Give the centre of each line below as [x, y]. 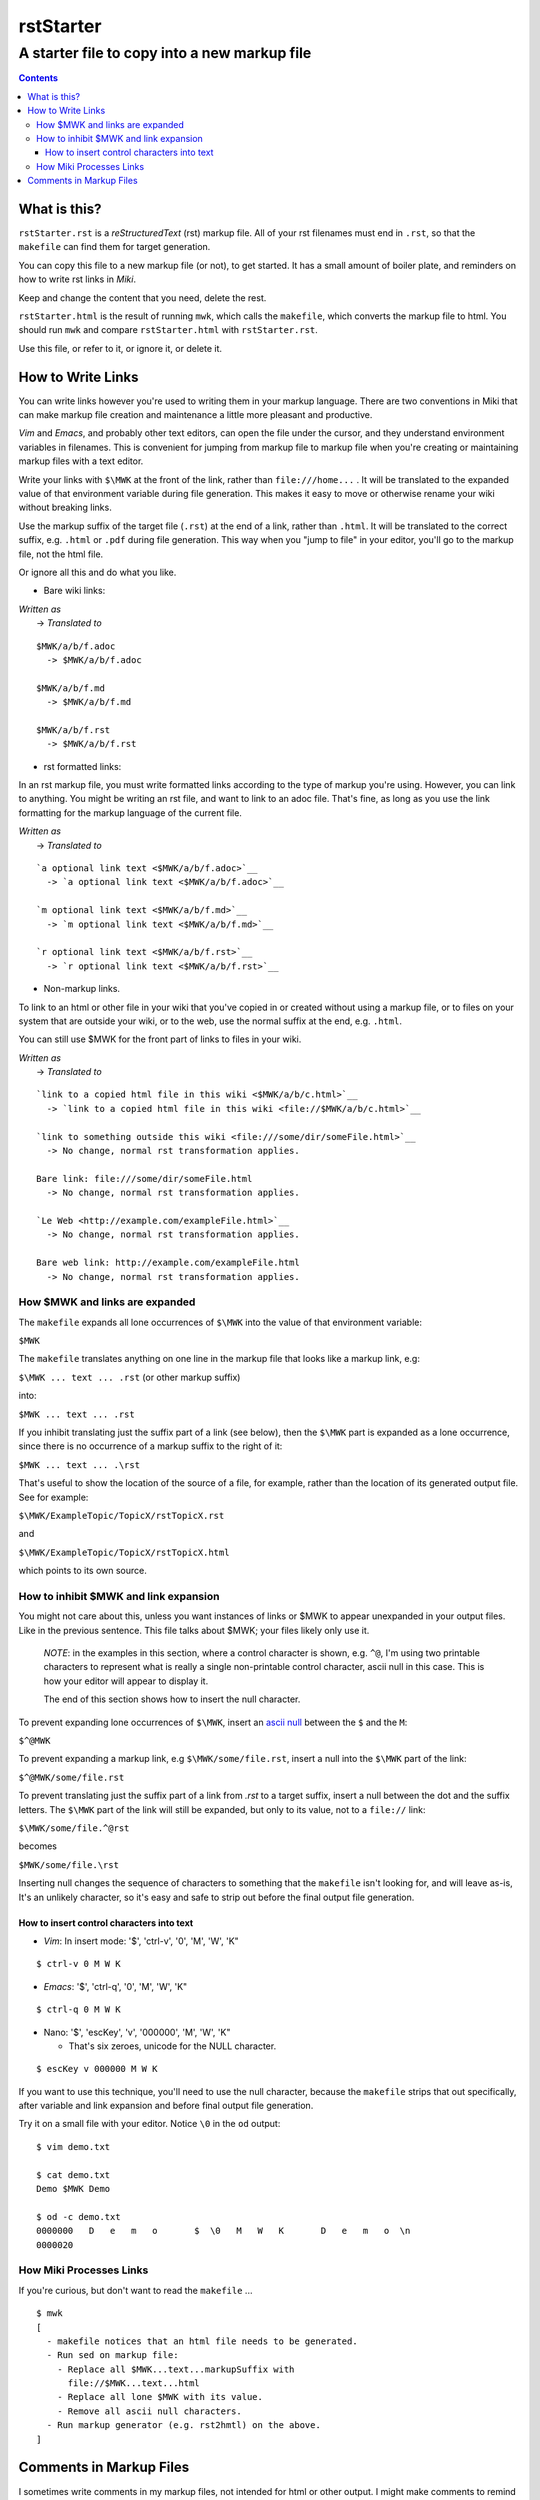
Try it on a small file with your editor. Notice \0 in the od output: [149, 2124]
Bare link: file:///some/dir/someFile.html [144, 1178]
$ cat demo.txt [73, 2174]
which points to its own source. [82, 1571]
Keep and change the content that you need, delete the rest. [142, 297]
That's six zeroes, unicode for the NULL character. [172, 2046]
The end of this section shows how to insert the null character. [172, 1699]
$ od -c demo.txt [78, 2216]
